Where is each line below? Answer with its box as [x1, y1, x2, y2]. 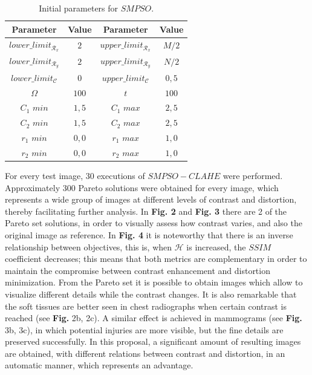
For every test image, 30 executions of [5, 169, 145, 181]
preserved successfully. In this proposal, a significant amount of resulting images [5, 335, 301, 348]
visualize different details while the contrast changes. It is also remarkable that [5, 287, 297, 300]
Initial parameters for [39, 2, 119, 14]
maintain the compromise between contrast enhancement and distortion [5, 264, 270, 276]
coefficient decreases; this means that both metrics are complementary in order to [5, 252, 307, 265]
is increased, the [186, 240, 246, 253]
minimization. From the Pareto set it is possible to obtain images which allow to [5, 276, 303, 289]
